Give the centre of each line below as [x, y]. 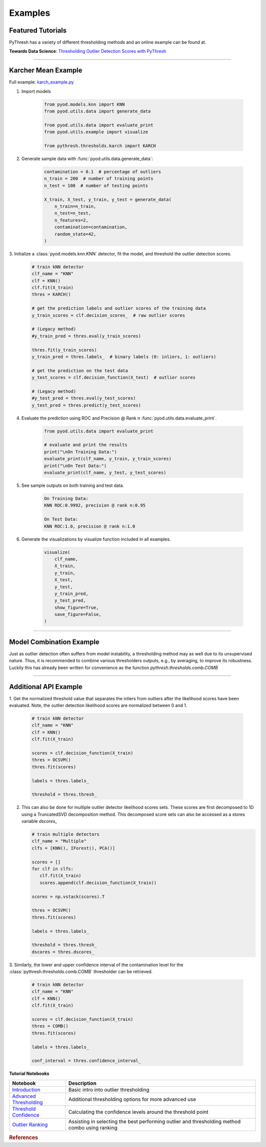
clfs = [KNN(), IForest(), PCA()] [73, 848]
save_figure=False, [78, 615]
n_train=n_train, [75, 206]
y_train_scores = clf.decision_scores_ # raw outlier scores [108, 315]
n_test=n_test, [73, 213]
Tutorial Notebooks [29, 1074]
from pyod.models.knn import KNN [84, 104]
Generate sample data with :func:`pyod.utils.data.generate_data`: [87, 159]
